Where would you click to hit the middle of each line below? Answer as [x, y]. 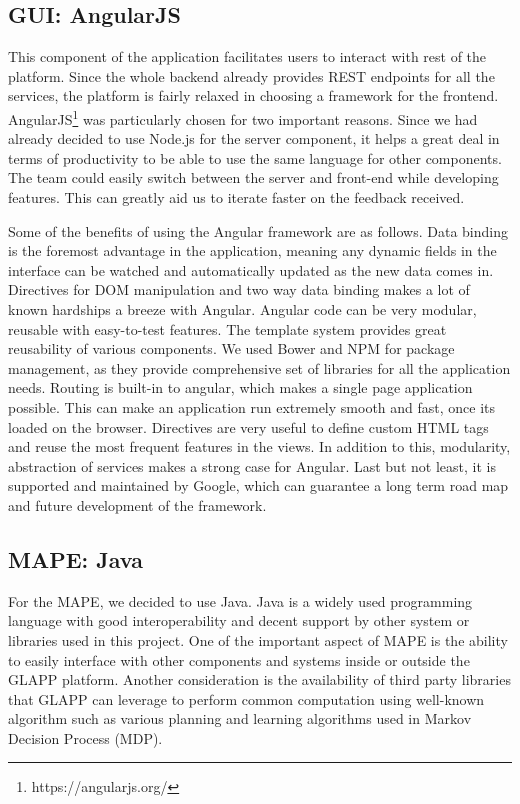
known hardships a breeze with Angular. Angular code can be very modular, [242, 308]
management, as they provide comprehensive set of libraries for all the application [259, 367]
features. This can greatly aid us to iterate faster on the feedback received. [236, 197]
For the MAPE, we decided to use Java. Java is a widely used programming [240, 600]
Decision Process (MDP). [85, 737]
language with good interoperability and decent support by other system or [239, 620]
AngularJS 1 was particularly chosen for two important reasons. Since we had [243, 117]
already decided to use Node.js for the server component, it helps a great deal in [254, 138]
